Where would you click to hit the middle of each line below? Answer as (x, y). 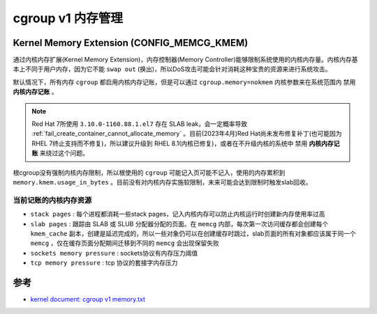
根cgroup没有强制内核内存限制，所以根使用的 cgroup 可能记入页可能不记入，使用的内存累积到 (149, 172)
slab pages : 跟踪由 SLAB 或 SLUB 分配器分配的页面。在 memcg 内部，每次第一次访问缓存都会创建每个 (179, 223)
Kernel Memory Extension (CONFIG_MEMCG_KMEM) (131, 43)
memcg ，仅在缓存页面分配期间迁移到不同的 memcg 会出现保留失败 (125, 243)
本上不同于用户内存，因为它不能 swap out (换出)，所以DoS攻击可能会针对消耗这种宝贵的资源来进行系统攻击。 (172, 69)
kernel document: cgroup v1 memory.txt (88, 299)
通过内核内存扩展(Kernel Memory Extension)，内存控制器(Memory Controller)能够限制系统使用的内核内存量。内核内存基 (185, 60)
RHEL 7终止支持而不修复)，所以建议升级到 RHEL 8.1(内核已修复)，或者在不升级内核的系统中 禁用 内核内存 (183, 143)
